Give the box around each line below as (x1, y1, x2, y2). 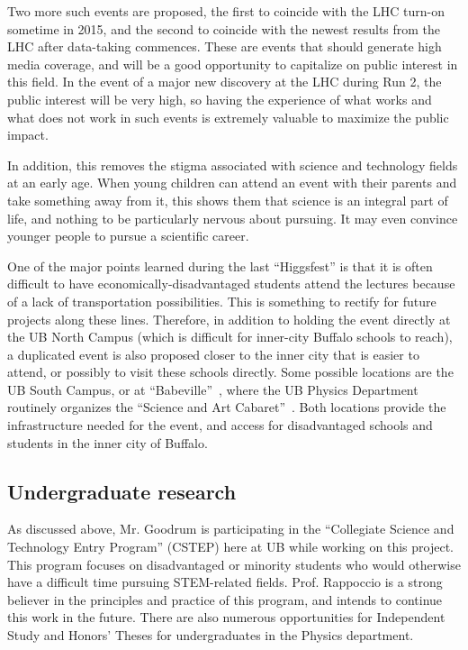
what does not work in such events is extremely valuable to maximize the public (7, 107, 449, 126)
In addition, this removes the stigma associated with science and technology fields (7, 155, 458, 174)
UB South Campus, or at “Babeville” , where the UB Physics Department (7, 380, 418, 398)
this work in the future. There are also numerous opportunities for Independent (7, 608, 445, 627)
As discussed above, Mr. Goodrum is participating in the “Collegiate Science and (7, 519, 454, 538)
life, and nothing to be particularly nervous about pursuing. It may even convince (7, 208, 458, 227)
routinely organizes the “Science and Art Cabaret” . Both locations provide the (7, 398, 446, 417)
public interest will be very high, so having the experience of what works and (7, 89, 432, 108)
